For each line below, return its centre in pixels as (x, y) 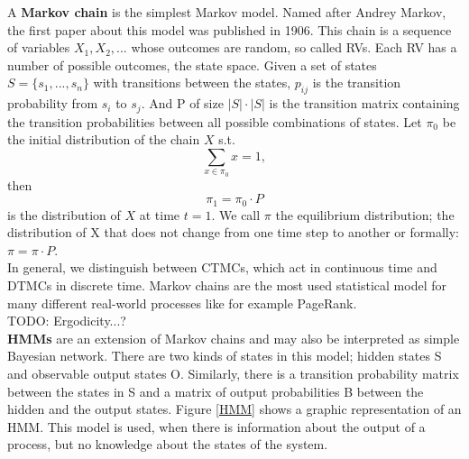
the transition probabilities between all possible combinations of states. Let (215, 121)
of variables (39, 47)
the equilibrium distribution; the (365, 214)
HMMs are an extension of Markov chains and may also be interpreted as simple (234, 338)
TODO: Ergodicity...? (67, 321)
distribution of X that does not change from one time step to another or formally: (233, 232)
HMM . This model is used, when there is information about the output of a (216, 426)
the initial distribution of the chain (104, 139)
